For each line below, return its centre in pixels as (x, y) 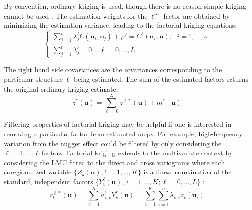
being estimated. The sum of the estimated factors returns (161, 79)
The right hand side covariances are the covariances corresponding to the (113, 69)
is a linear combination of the (187, 172)
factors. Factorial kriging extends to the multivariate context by (137, 153)
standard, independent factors (49, 181)
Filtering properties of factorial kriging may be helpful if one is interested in (118, 124)
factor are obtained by (197, 15)
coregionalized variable (38, 172)
